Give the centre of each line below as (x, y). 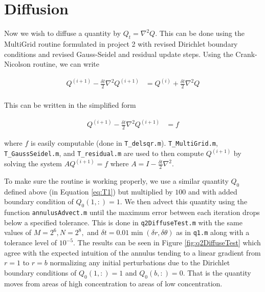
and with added (213, 191)
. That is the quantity (217, 272)
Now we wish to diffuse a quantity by (63, 33)
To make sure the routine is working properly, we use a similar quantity (116, 180)
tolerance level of (31, 242)
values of (18, 232)
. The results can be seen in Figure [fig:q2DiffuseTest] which (167, 242)
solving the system (33, 163)
